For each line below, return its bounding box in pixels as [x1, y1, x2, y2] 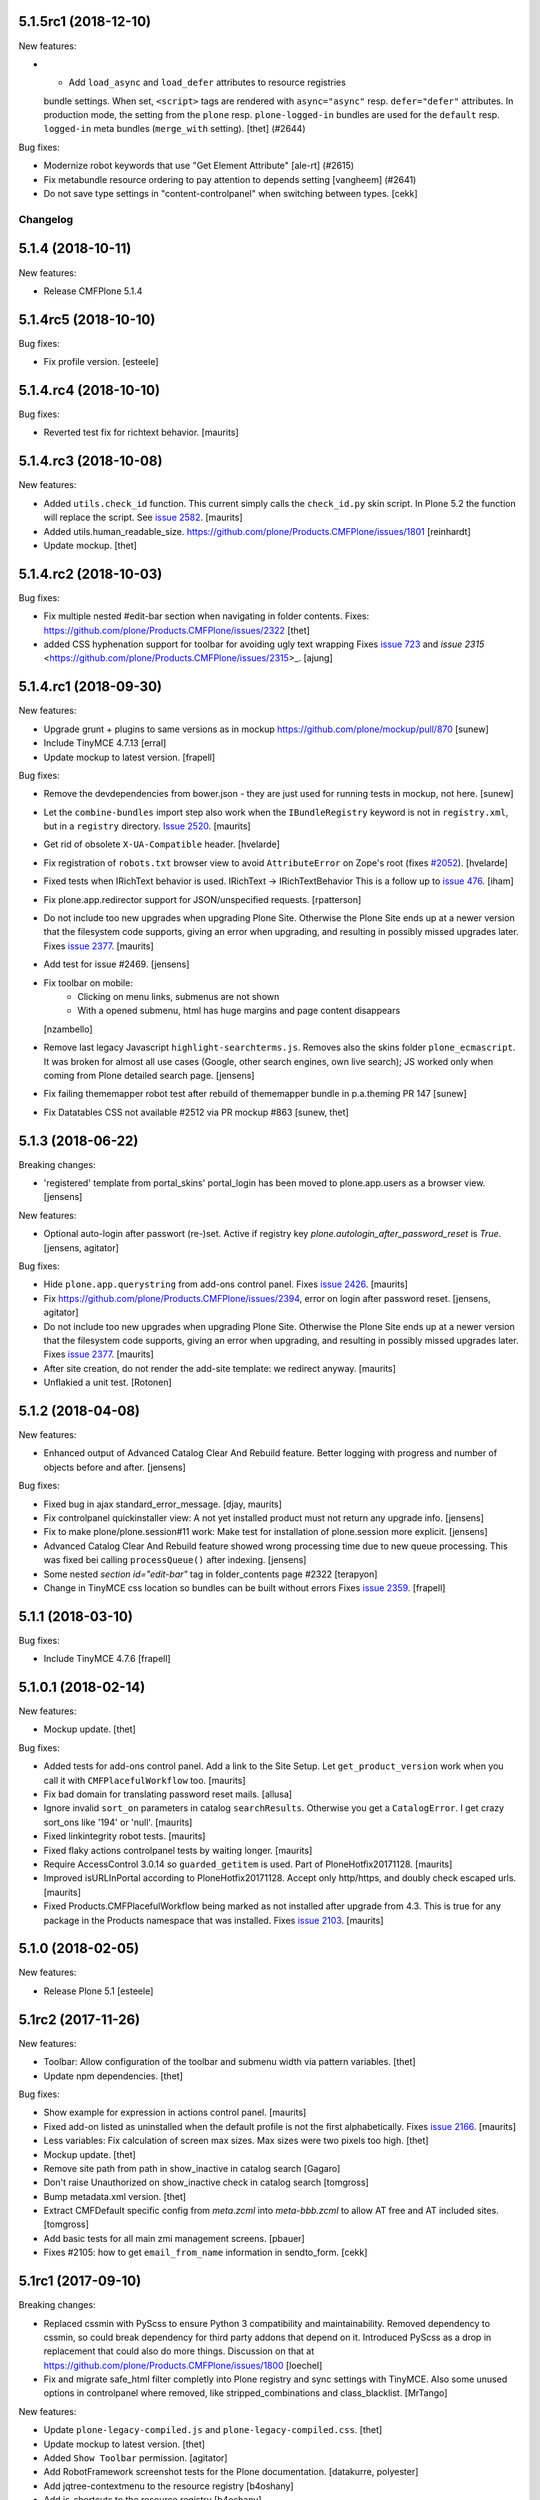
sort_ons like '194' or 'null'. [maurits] [43, 1816, 193, 1828]
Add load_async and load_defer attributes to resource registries [68, 76, 347, 89]
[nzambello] [43, 1023, 94, 1035]
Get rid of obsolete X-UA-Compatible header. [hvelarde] [43, 838, 280, 850]
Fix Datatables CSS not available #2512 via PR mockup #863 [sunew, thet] [43, 1106, 349, 1118]
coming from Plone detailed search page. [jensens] [43, 1069, 255, 1081]
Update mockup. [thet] [43, 539, 137, 551]
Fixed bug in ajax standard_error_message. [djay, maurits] [43, 1498, 282, 1510]
